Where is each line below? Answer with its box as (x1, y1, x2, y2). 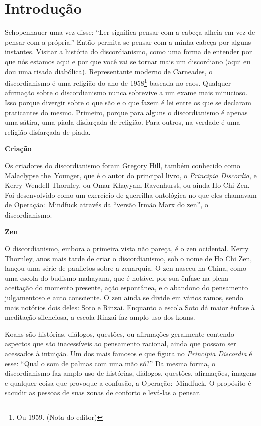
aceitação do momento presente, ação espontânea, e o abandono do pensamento (5, 282, 248, 293)
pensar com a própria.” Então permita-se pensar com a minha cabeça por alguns (5, 36, 251, 47)
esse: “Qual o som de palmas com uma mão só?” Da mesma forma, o (5, 358, 215, 368)
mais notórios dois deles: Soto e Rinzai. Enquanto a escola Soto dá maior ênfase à (5, 302, 255, 312)
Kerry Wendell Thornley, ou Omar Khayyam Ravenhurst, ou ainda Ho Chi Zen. (5, 180, 250, 190)
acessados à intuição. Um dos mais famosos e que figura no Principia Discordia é (5, 348, 252, 358)
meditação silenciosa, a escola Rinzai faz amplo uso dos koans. (5, 312, 195, 322)
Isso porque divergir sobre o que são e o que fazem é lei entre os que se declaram (5, 97, 251, 107)
